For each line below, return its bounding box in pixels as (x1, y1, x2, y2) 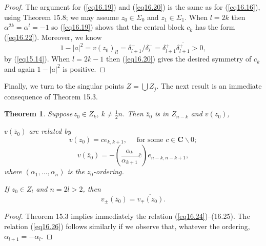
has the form (195, 22, 235, 32)
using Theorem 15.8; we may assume (4, 11, 119, 22)
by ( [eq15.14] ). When (4, 53, 70, 64)
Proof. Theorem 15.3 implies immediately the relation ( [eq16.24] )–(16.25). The (4, 211, 250, 221)
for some (136, 136, 163, 143)
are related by (29, 126, 71, 136)
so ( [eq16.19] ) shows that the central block (51, 22, 185, 32)
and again (4, 63, 35, 74)
